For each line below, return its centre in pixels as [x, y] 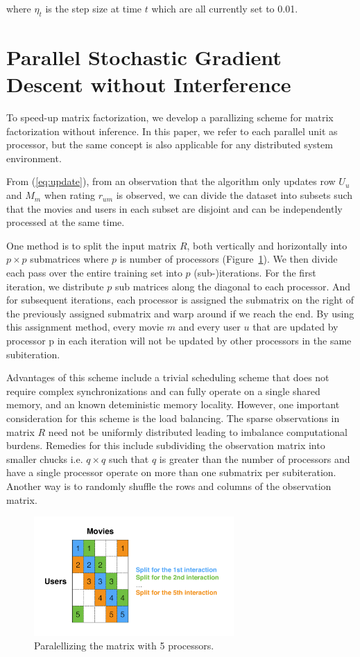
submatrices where [69, 259]
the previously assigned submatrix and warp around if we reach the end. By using [180, 313]
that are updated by [295, 327]
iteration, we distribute [55, 286]
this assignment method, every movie [85, 327]
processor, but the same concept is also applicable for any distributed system [170, 144]
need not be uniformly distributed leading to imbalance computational [198, 431]
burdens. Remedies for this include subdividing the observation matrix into [166, 445]
